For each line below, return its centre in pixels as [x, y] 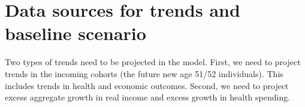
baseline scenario [76, 33]
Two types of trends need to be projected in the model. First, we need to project [153, 62]
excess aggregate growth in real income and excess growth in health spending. [148, 97]
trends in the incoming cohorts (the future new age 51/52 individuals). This [144, 73]
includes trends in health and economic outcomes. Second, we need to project [147, 85]
